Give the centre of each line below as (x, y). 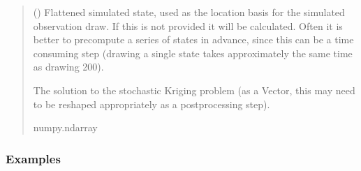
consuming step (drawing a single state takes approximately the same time (193, 53)
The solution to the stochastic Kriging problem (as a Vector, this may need (194, 90)
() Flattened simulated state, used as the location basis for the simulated (189, 12)
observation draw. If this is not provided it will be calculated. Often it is (188, 25)
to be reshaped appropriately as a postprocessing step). (152, 104)
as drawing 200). (68, 67)
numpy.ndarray (65, 127)
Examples (33, 158)
